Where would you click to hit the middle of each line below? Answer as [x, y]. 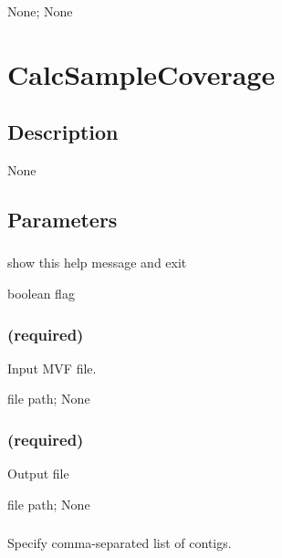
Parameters [63, 220]
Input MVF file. [52, 368]
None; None [40, 11]
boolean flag [41, 294]
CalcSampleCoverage [141, 74]
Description [63, 132]
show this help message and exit [97, 263]
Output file [38, 474]
